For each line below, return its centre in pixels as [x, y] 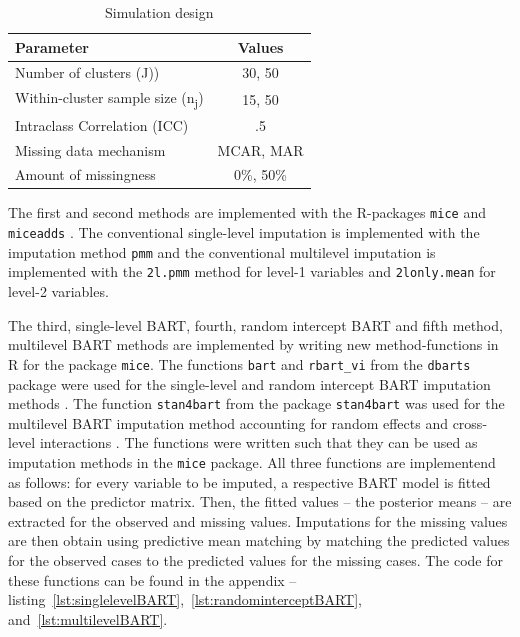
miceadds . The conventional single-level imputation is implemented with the [244, 232]
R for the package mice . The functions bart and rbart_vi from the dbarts [239, 363]
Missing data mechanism [90, 149]
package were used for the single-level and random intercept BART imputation [249, 383]
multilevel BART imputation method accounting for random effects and [228, 422]
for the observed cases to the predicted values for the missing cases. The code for [256, 559]
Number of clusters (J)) [87, 72]
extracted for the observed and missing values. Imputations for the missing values [258, 520]
